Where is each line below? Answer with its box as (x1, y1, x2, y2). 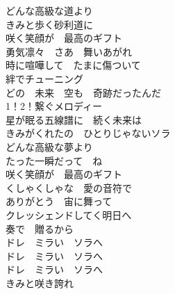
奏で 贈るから (6, 221, 74, 236)
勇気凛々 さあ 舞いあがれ (6, 44, 132, 58)
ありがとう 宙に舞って (6, 194, 112, 209)
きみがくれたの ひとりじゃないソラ (6, 126, 171, 140)
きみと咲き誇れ (6, 275, 74, 290)
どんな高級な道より (6, 3, 93, 17)
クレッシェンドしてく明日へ (6, 207, 132, 222)
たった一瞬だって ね (6, 153, 103, 168)
